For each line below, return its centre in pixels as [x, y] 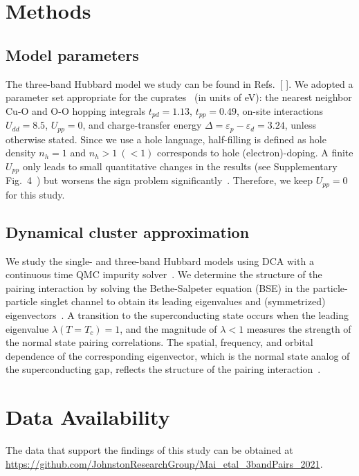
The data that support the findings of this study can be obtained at [149, 450]
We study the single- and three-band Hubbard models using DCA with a [160, 260]
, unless [300, 125]
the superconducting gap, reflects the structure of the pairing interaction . [163, 369]
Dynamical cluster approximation [128, 231]
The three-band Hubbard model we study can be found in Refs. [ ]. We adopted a [179, 83]
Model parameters [72, 54]
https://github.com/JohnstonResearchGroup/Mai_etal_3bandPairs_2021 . [164, 463]
